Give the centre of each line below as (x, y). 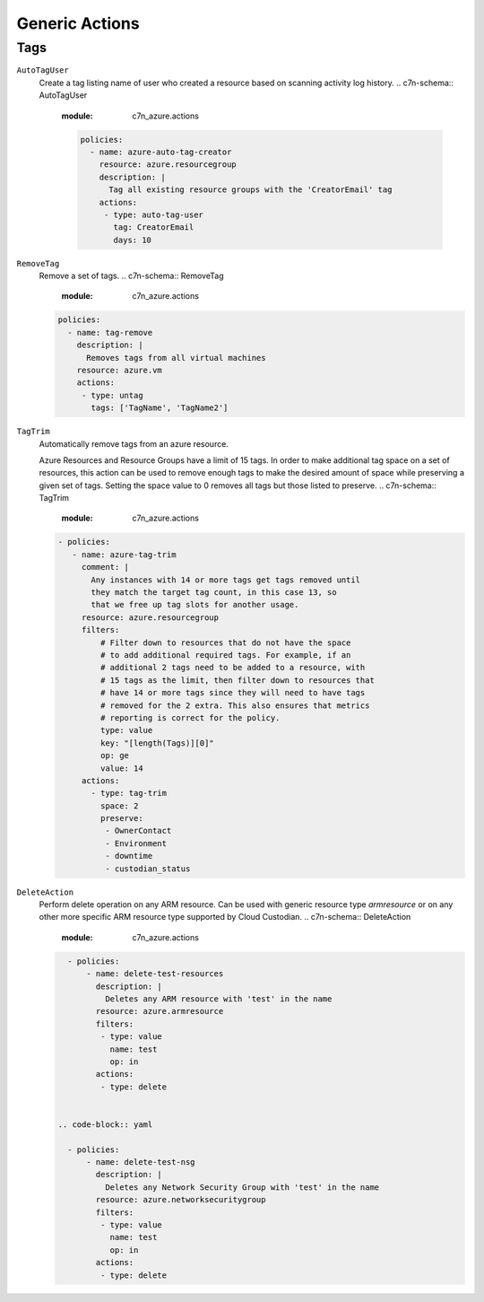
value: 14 (121, 768)
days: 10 (133, 240)
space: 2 (119, 806)
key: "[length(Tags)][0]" (157, 743)
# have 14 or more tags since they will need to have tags (233, 693)
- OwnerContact (138, 831)
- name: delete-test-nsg (141, 1162)
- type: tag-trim (129, 793)
